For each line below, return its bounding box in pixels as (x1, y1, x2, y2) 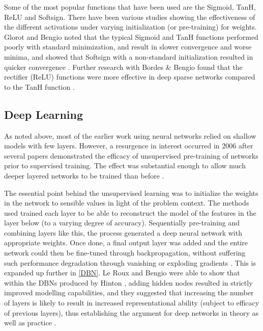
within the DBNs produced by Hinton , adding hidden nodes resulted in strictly (4, 277, 253, 288)
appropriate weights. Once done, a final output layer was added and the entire (4, 237, 248, 248)
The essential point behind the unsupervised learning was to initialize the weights (4, 187, 258, 198)
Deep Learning (4, 106, 83, 122)
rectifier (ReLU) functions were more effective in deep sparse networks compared (4, 71, 255, 82)
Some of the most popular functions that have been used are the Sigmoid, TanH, (4, 2, 256, 12)
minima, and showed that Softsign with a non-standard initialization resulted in (4, 51, 253, 62)
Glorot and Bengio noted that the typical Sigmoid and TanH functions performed (4, 31, 258, 42)
